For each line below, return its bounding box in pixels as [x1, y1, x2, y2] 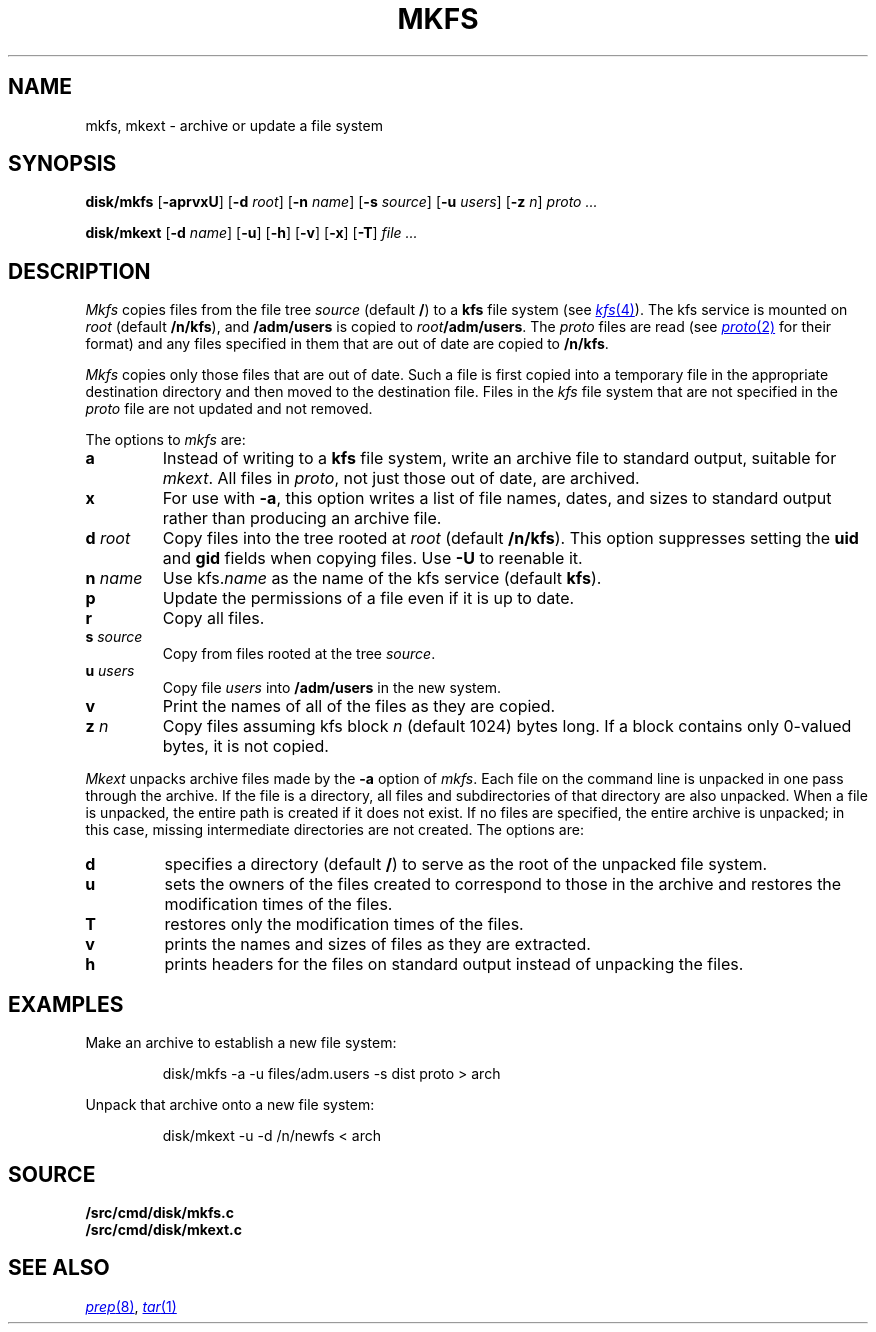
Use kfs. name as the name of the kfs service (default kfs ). [162, 568, 602, 589]
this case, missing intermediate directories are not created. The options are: [85, 821, 584, 839]
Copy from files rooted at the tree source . [162, 645, 436, 663]
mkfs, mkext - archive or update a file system [85, 116, 383, 134]
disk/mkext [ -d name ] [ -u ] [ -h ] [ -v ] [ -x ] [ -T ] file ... [85, 224, 418, 242]
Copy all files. [162, 608, 265, 629]
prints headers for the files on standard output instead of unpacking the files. [164, 954, 744, 975]
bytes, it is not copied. [162, 736, 329, 757]
